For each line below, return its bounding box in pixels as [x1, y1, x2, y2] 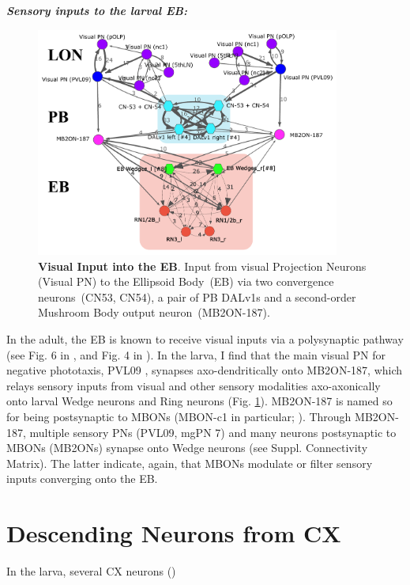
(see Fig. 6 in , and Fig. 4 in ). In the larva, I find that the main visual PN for [6, 346, 386, 363]
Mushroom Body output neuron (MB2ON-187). [38, 304, 270, 321]
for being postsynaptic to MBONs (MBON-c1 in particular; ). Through [6, 408, 352, 424]
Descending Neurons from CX [6, 517, 341, 549]
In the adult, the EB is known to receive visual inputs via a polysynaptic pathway [6, 331, 404, 348]
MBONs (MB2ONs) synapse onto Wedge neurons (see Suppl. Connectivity [6, 439, 368, 456]
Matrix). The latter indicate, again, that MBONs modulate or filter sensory [6, 454, 373, 471]
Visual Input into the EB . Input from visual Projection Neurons [38, 257, 367, 274]
